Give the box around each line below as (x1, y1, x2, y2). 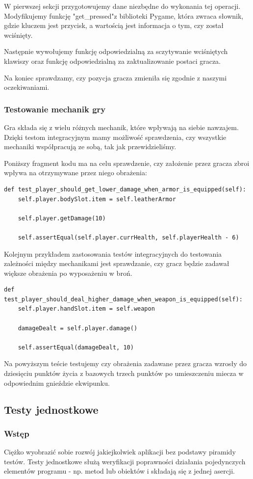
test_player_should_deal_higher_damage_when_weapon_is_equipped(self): (4, 295, 243, 303)
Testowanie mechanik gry (4, 103, 106, 115)
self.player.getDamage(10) (18, 214, 106, 222)
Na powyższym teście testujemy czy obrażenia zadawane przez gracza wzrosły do (4, 358, 247, 369)
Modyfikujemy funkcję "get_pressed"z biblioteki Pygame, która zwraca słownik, (4, 10, 244, 21)
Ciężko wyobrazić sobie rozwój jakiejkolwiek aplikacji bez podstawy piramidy (4, 447, 236, 457)
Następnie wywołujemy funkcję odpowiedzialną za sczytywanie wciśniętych (4, 46, 228, 56)
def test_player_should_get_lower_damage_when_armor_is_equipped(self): (4, 186, 246, 193)
